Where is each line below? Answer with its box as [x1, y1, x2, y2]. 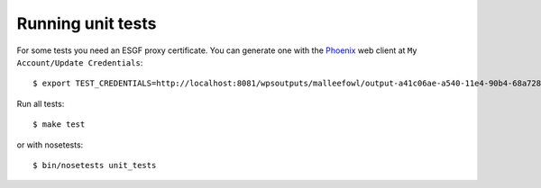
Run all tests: [16, 98, 65, 109]
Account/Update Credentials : [16, 57, 143, 67]
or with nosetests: [16, 139, 84, 150]
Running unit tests [16, 13, 157, 33]
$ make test [32, 120, 86, 130]
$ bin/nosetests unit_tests [32, 160, 157, 170]
